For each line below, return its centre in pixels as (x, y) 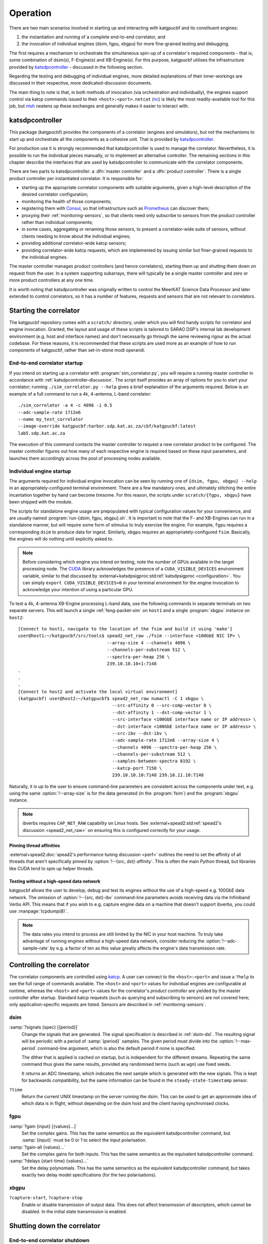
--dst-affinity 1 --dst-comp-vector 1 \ (162, 712)
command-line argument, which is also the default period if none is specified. (117, 1048)
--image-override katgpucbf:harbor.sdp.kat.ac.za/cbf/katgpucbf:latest (107, 426)
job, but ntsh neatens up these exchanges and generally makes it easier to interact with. (99, 106)
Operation (30, 13)
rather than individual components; (57, 222)
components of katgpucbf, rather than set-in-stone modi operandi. (77, 350)
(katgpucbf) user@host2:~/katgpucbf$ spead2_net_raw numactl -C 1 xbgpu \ (111, 698)
